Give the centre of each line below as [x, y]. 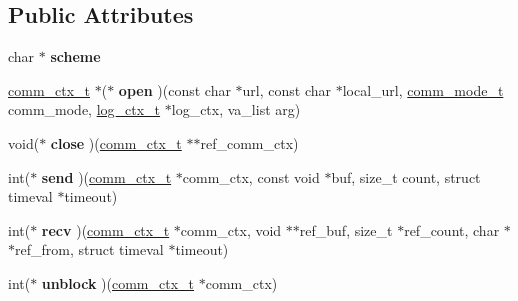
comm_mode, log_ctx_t [84, 109]
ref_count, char [452, 229]
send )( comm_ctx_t [106, 176]
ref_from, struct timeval [89, 249]
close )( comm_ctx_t [116, 142]
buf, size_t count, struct [406, 176]
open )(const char [174, 89]
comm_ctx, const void [251, 176]
